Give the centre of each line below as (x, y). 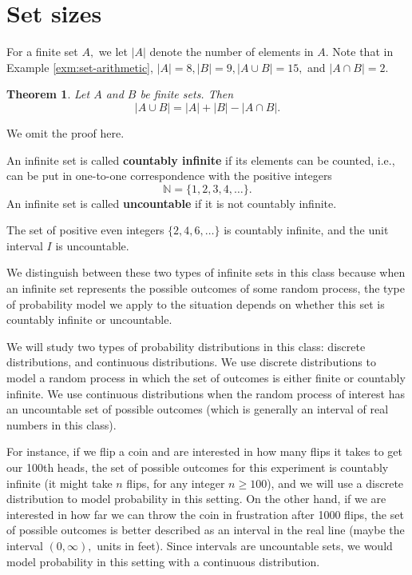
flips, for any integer (176, 483)
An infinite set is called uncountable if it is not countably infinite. (172, 203)
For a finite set (42, 52)
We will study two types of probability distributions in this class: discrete (186, 346)
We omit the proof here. (65, 132)
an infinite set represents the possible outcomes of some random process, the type (206, 288)
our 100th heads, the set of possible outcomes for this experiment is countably (198, 467)
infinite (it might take (59, 483)
